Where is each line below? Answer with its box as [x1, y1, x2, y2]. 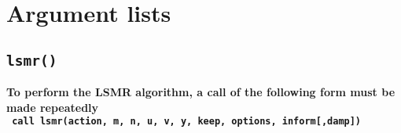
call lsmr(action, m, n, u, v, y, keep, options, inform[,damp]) [12, 116, 362, 128]
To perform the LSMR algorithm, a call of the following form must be [6, 84, 395, 100]
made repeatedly [6, 99, 99, 115]
